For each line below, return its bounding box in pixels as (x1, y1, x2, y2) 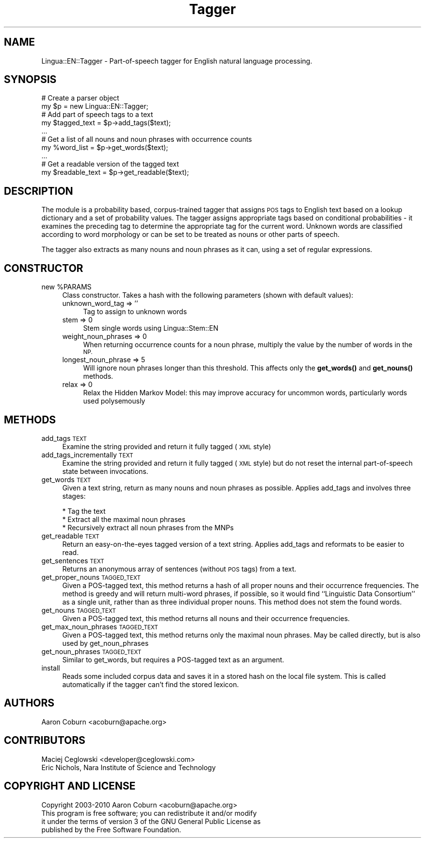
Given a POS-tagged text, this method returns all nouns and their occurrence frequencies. (62, 614, 350, 623)
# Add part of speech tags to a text (41, 110, 153, 119)
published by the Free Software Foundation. (41, 825, 181, 834)
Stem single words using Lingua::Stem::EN (83, 324, 218, 333)
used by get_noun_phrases (62, 639, 149, 647)
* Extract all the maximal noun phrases (62, 515, 186, 523)
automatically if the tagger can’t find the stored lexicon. (62, 680, 239, 689)
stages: (62, 491, 86, 500)
